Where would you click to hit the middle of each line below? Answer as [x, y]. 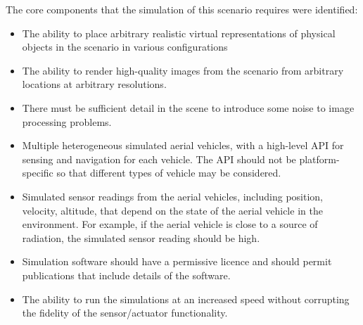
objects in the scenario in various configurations [125, 47]
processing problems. [67, 121]
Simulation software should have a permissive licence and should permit [177, 261]
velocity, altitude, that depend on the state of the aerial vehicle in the [172, 210]
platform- [319, 159]
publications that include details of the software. [126, 275]
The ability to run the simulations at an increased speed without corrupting [186, 299]
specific [38, 173]
